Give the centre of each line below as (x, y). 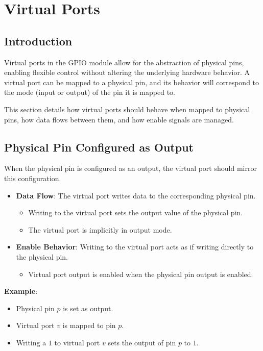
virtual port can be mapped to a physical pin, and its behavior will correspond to (132, 82)
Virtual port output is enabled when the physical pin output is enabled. (141, 274)
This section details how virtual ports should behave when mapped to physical (127, 109)
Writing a (31, 342)
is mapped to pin (89, 325)
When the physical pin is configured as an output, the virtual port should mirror (130, 168)
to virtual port (77, 342)
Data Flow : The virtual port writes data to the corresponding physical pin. (136, 195)
